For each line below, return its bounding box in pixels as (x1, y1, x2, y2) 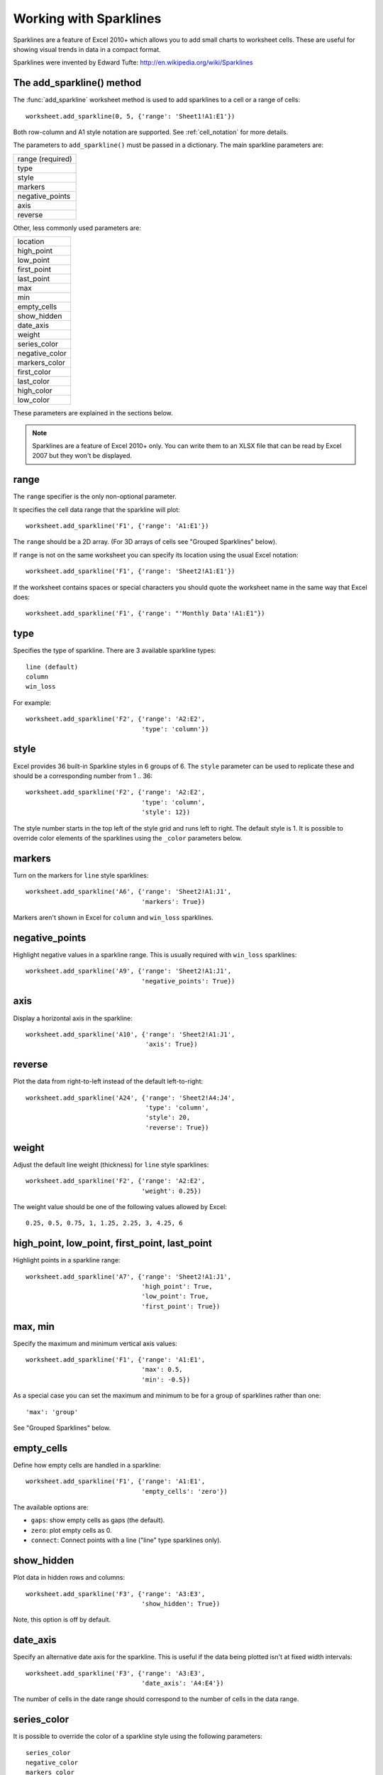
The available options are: (13, 1503, 89, 1512)
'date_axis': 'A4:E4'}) (141, 1679, 224, 1688)
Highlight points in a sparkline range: (13, 1256, 121, 1265)
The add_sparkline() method (13, 77, 142, 89)
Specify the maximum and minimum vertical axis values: (13, 1339, 177, 1348)
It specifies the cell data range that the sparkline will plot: (13, 505, 180, 514)
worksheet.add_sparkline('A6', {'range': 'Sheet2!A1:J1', (26, 887, 232, 896)
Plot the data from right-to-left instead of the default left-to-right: (13, 1077, 204, 1086)
